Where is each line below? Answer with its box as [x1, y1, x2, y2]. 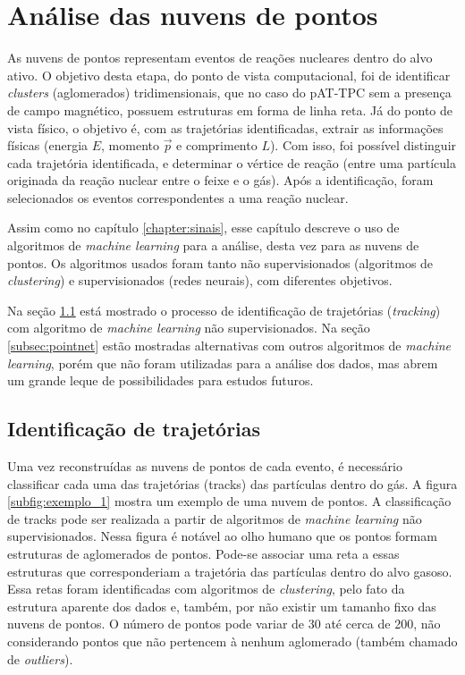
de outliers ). [7, 649, 73, 668]
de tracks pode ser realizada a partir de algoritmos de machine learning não [7, 509, 422, 527]
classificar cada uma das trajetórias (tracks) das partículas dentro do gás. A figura [7, 474, 458, 493]
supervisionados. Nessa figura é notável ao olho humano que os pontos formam [7, 527, 437, 545]
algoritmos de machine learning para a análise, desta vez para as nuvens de [7, 236, 419, 255]
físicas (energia [7, 136, 89, 155]
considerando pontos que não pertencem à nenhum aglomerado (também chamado [7, 631, 458, 650]
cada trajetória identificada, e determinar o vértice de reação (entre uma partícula [7, 153, 456, 172]
